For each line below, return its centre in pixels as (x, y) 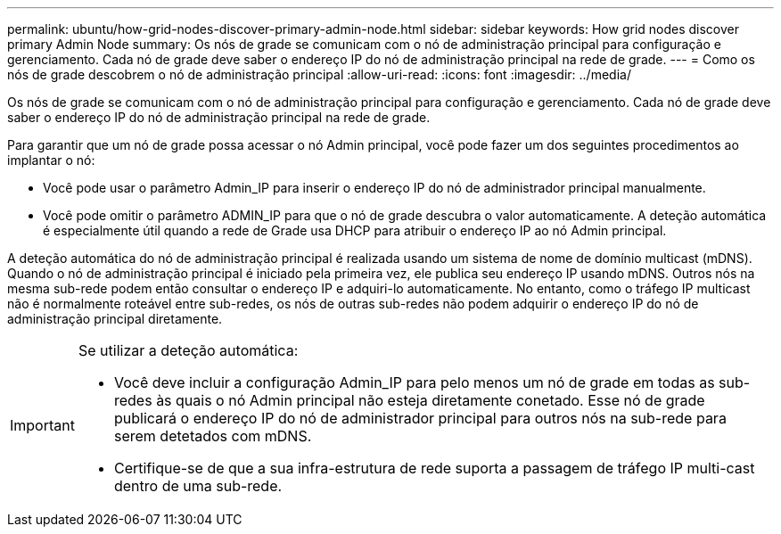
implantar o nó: (51, 160)
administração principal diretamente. (115, 319)
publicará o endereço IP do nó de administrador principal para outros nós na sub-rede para (420, 418)
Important (42, 425)
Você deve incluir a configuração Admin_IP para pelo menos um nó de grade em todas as (414, 382)
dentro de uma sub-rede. (198, 486)
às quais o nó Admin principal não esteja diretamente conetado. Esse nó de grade (431, 400)
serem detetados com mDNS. (213, 436)
